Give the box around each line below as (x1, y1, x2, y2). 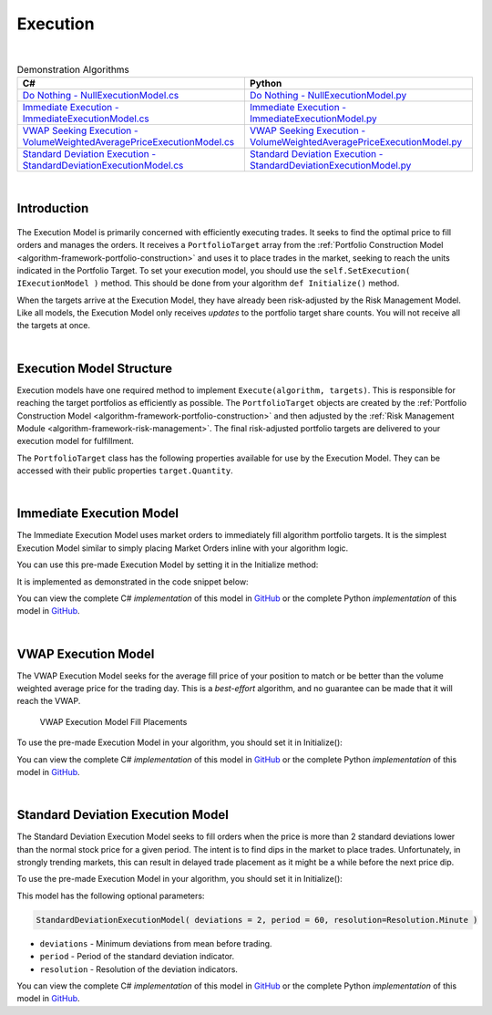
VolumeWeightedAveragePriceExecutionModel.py (249, 136, 463, 149)
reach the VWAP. (16, 696, 81, 707)
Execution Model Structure (16, 360, 173, 376)
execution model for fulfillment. (16, 436, 134, 447)
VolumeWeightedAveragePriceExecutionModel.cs (22, 136, 235, 149)
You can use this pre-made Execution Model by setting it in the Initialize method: (16, 559, 319, 570)
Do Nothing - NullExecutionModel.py (249, 89, 407, 102)
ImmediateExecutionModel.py (249, 112, 377, 125)
